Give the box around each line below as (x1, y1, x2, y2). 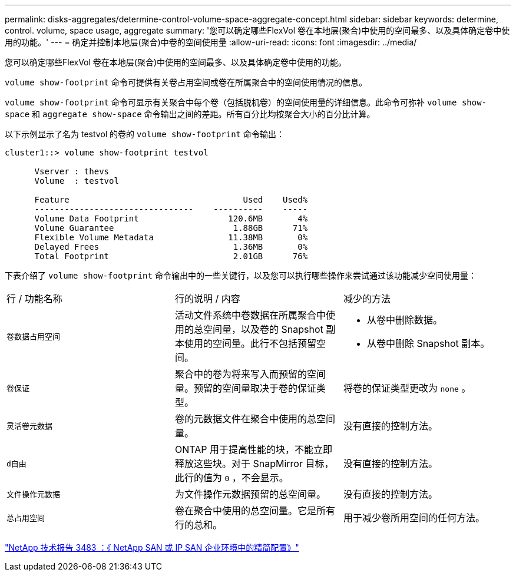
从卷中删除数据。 (366, 314, 442, 326)
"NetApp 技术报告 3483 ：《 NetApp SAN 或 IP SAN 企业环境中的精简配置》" (5, 542, 299, 552)
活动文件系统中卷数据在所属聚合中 (174, 309, 326, 321)
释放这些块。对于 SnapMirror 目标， (174, 458, 334, 469)
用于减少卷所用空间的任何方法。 (343, 512, 485, 524)
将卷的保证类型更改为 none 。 (343, 382, 471, 394)
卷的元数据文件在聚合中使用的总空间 (174, 413, 335, 425)
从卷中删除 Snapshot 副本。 (366, 337, 490, 349)
